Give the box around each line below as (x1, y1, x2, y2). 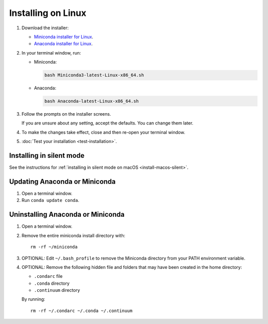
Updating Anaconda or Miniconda (9, 177, 116, 186)
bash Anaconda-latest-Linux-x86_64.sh (44, 98, 139, 104)
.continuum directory (34, 287, 80, 293)
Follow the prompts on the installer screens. (21, 111, 111, 117)
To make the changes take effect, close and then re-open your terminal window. (21, 129, 186, 135)
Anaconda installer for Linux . (34, 41, 93, 47)
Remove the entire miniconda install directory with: (21, 232, 126, 238)
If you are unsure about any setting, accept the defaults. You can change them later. (21, 120, 194, 126)
